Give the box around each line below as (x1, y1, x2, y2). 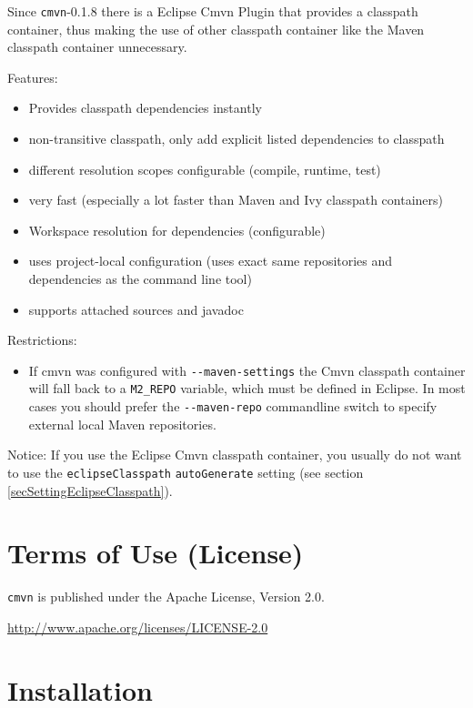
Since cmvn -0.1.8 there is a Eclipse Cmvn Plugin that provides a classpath (7, 2, 418, 20)
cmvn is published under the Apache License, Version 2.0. (7, 587, 325, 606)
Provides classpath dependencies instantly (28, 98, 262, 117)
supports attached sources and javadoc (28, 299, 244, 319)
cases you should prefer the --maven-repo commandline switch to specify (28, 397, 438, 416)
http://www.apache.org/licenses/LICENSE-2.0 (7, 617, 268, 636)
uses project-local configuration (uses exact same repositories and (28, 251, 393, 270)
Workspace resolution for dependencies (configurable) (28, 220, 326, 239)
